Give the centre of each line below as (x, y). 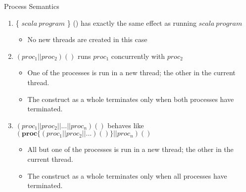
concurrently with (138, 56)
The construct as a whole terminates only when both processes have (131, 99)
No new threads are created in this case (87, 39)
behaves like (126, 125)
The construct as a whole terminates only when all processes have (127, 175)
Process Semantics (32, 6)
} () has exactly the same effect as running (132, 23)
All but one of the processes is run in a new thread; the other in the (130, 149)
